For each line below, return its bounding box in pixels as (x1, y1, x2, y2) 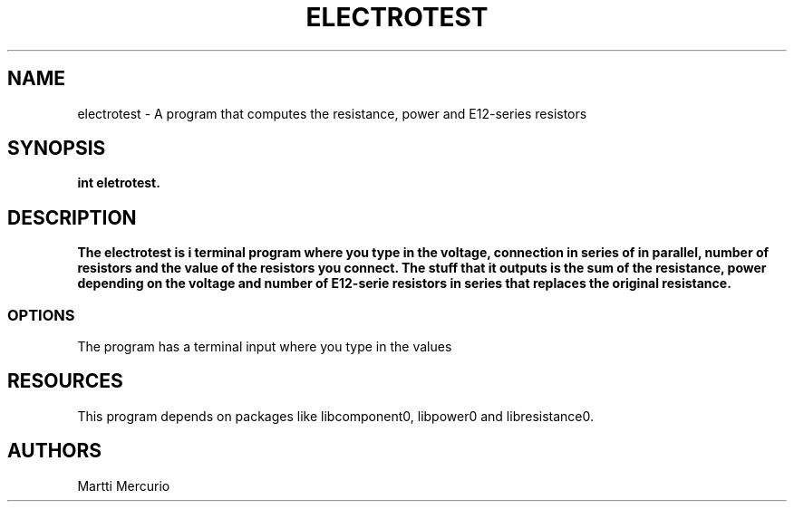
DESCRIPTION (7, 206, 137, 229)
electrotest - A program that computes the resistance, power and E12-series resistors (77, 105, 587, 121)
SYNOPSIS (7, 137, 106, 160)
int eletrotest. (77, 175, 160, 191)
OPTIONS (7, 305, 75, 324)
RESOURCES (7, 370, 123, 393)
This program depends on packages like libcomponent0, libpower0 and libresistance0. (77, 408, 595, 424)
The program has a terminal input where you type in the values (77, 339, 452, 355)
